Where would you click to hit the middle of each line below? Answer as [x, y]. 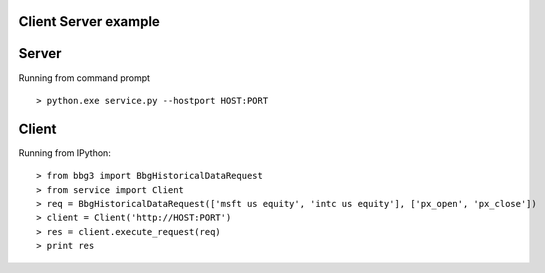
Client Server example [89, 21]
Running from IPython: [65, 152]
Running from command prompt [84, 77]
